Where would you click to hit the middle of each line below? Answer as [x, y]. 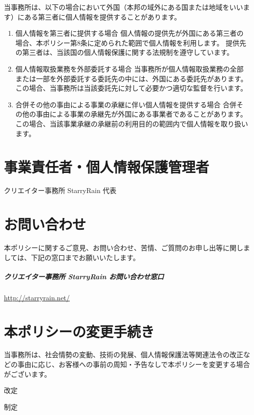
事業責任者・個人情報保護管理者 [107, 167]
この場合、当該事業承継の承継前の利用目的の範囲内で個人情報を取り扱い [132, 123]
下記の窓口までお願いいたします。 [85, 257]
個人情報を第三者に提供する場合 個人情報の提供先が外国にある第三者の [129, 33]
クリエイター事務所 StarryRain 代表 [60, 190]
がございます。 [28, 374]
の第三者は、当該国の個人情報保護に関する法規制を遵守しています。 [124, 52]
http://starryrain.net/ [37, 297]
